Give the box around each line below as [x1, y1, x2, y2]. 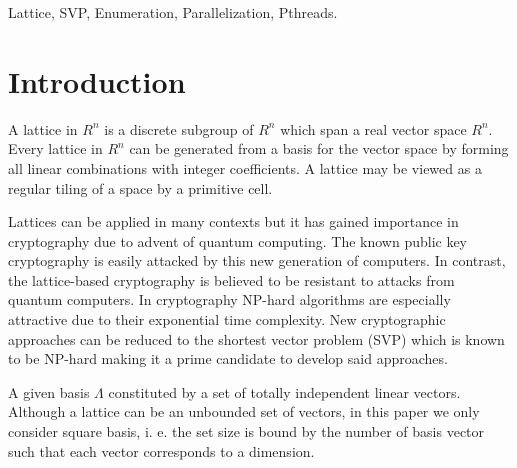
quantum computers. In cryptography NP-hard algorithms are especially [8, 289, 451, 310]
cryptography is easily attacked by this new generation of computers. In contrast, [8, 250, 506, 271]
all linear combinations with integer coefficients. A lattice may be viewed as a [8, 157, 482, 178]
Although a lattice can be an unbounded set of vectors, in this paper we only [8, 401, 480, 422]
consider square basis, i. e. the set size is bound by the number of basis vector [8, 421, 485, 442]
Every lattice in [8, 138, 103, 159]
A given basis [8, 381, 90, 402]
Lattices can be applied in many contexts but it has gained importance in [8, 211, 459, 232]
